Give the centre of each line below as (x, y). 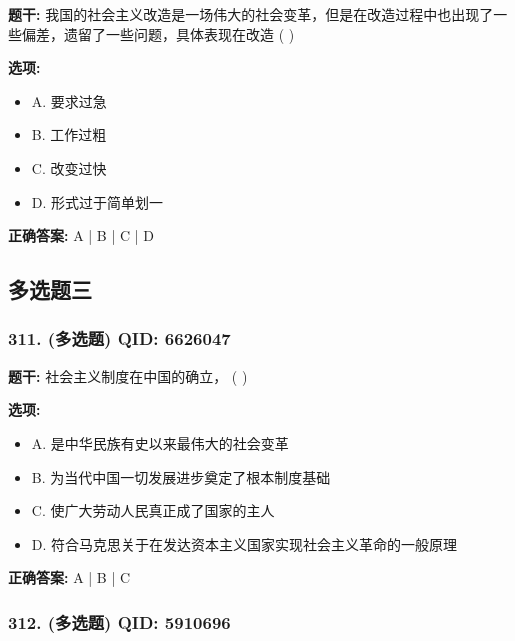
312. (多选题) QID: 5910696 (119, 621)
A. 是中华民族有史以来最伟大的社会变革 (160, 442)
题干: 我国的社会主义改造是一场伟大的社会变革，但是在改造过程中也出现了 (251, 14)
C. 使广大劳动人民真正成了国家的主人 (153, 510)
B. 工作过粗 (69, 134)
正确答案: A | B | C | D (81, 235)
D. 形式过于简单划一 (97, 201)
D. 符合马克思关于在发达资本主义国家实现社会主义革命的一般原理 (244, 543)
